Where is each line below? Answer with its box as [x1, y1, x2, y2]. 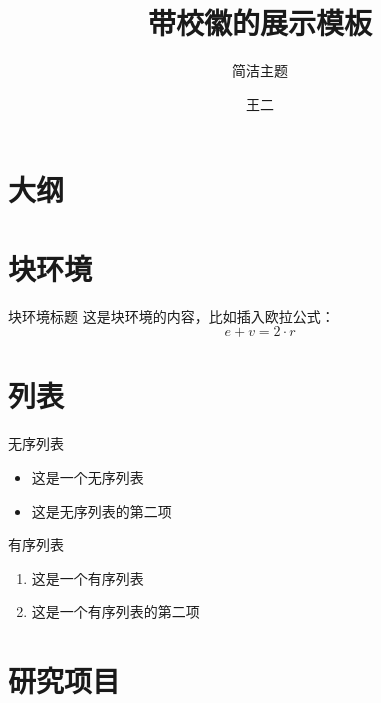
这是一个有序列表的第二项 [31, 601, 200, 622]
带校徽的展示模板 [147, 2, 372, 43]
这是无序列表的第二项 [31, 500, 172, 521]
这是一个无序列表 [31, 466, 144, 487]
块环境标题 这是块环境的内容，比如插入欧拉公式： [8, 305, 335, 326]
